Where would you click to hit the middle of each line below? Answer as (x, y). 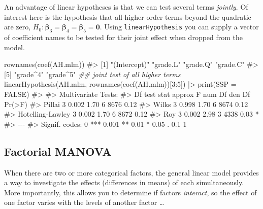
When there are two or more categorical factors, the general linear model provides (131, 172)
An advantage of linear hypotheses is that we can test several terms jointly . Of (126, 7)
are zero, (18, 27)
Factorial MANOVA (58, 151)
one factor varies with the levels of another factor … (84, 202)
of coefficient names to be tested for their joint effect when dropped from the (124, 37)
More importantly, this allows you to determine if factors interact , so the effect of (130, 192)
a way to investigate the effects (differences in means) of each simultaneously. (124, 182)
